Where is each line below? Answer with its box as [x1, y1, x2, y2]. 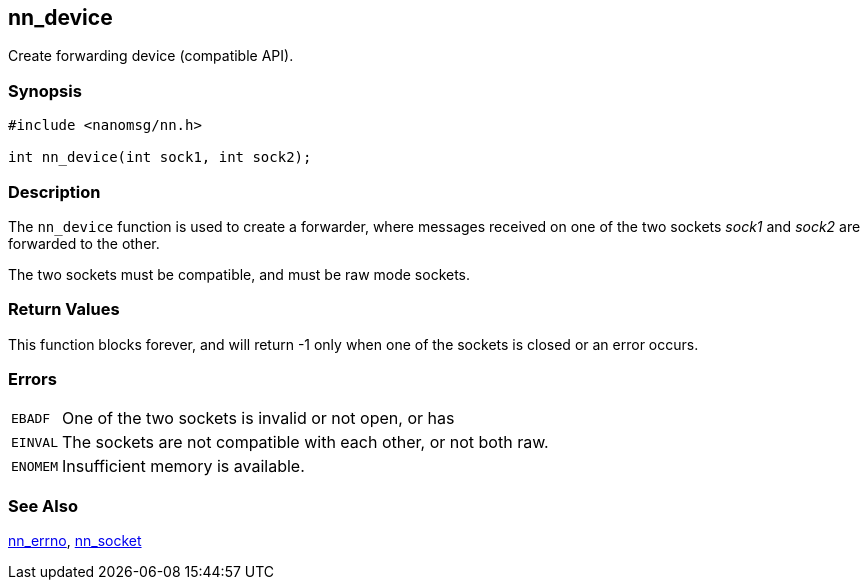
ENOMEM [11, 458, 58, 474]
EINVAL [11, 434, 58, 450]
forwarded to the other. [8, 234, 160, 252]
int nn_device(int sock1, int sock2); [8, 149, 312, 166]
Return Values [8, 299, 120, 320]
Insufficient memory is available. [61, 456, 305, 477]
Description [8, 181, 101, 202]
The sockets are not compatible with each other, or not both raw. [61, 432, 549, 453]
